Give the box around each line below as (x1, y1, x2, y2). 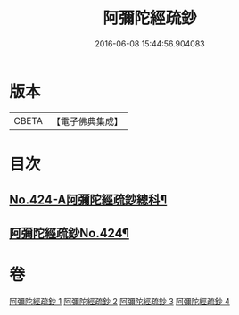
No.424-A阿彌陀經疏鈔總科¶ (9, 193, 168, 208)
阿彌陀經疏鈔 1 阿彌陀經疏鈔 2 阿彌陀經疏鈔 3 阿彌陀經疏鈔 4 (9, 295, 230, 306)
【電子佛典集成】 (51, 115, 123, 128)
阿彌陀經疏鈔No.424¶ (9, 225, 129, 241)
